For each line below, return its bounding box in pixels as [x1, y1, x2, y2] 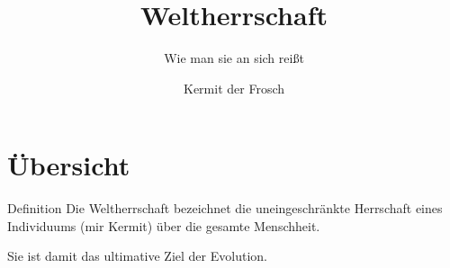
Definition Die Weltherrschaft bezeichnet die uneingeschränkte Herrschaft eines [7, 199, 443, 218]
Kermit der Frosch [184, 78, 284, 97]
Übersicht [7, 147, 130, 183]
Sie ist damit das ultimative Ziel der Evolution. [7, 246, 267, 265]
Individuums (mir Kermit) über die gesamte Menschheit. [7, 216, 320, 235]
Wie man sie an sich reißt [164, 49, 304, 67]
